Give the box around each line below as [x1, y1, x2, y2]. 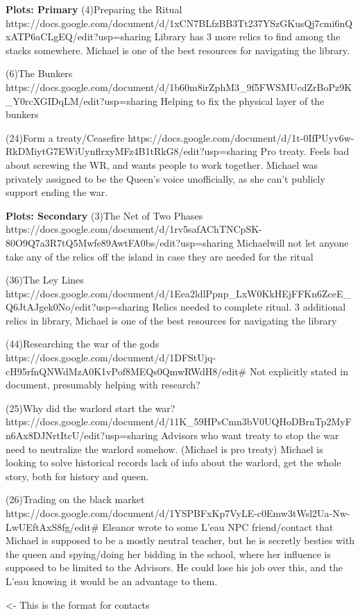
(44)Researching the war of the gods [6, 336, 160, 351]
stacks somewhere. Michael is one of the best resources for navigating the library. [6, 42, 350, 57]
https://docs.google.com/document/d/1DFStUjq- [6, 350, 216, 365]
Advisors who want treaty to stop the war [161, 428, 339, 443]
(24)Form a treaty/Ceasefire [6, 130, 125, 145]
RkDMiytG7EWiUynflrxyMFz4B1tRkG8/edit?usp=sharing [6, 144, 257, 158]
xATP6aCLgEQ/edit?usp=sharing [6, 29, 152, 44]
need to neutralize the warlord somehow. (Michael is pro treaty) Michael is [6, 441, 323, 456]
